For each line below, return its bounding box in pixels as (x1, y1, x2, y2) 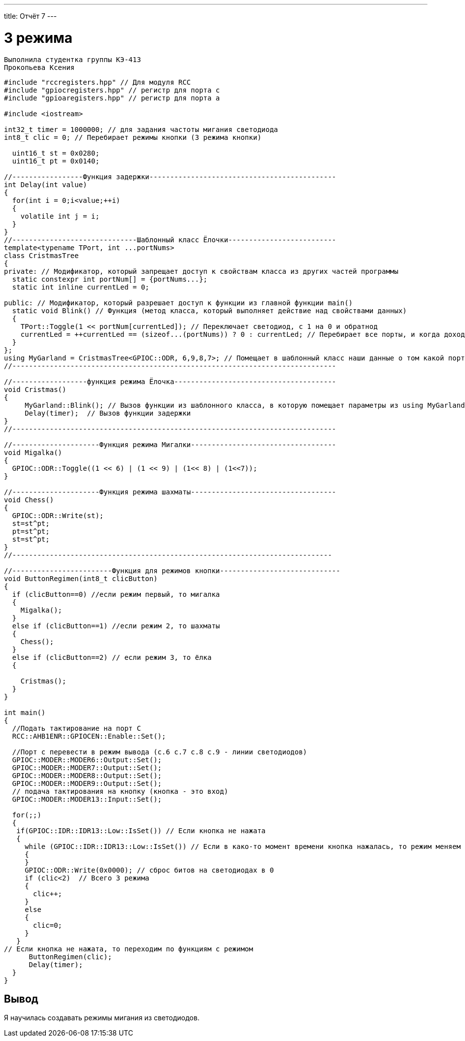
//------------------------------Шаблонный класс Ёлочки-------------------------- (4, 235, 336, 244)
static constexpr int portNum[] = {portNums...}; (12, 275, 208, 283)
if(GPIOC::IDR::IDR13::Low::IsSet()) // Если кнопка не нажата (16, 826, 266, 835)
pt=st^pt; (12, 527, 50, 535)
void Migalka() (4, 448, 63, 456)
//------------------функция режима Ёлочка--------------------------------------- (4, 377, 336, 386)
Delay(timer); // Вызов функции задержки (25, 409, 191, 417)
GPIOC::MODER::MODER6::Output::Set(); (12, 755, 162, 764)
